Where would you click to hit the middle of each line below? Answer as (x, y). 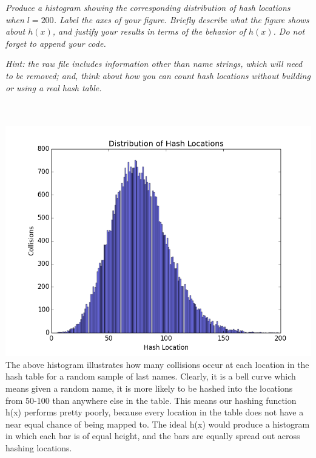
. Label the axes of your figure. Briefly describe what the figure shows (181, 19)
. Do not (289, 31)
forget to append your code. (56, 43)
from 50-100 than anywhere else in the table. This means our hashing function (151, 400)
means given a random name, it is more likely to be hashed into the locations (149, 388)
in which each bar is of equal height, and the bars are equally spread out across (153, 436)
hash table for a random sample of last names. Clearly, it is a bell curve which (151, 376)
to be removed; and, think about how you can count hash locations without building (158, 75)
